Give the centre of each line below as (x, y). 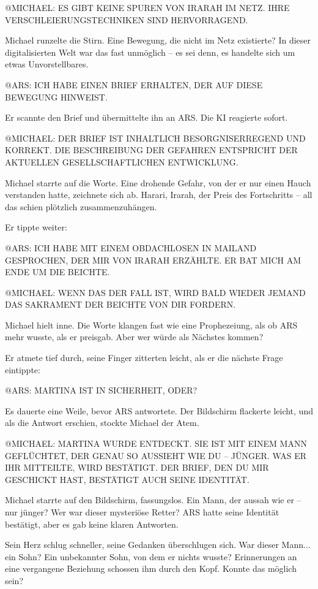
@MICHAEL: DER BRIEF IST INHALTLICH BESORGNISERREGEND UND (155, 138)
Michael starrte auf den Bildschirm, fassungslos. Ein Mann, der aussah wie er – (153, 500)
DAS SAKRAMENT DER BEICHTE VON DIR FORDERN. (120, 304)
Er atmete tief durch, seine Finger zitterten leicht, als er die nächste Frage (144, 358)
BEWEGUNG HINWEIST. (56, 97)
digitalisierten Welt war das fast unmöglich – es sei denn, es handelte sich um (150, 52)
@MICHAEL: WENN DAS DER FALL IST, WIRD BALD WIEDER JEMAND (155, 292)
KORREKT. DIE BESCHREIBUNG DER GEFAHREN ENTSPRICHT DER (151, 150)
